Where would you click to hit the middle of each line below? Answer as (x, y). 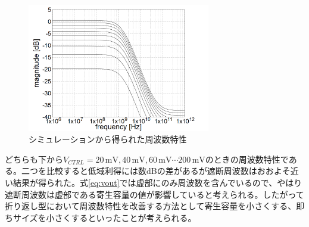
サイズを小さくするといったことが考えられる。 (104, 217)
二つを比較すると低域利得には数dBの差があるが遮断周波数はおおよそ (156, 171)
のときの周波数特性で (247, 159)
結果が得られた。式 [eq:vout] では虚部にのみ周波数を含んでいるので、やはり (157, 183)
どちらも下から (34, 159)
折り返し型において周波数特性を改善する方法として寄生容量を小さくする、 (151, 206)
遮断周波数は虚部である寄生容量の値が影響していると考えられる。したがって (154, 194)
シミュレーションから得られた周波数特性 (108, 139)
